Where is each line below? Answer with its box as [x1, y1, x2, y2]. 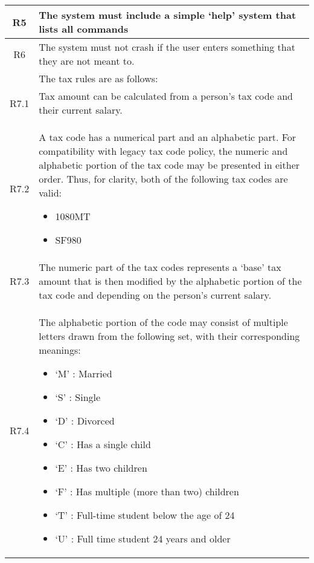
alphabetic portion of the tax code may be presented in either [39, 158, 300, 172]
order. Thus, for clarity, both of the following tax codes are [39, 172, 288, 186]
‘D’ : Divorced [55, 414, 115, 428]
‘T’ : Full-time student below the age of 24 [55, 508, 235, 522]
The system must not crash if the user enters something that [39, 40, 295, 54]
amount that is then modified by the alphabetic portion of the [39, 274, 302, 288]
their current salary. [39, 103, 123, 117]
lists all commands [39, 22, 129, 36]
